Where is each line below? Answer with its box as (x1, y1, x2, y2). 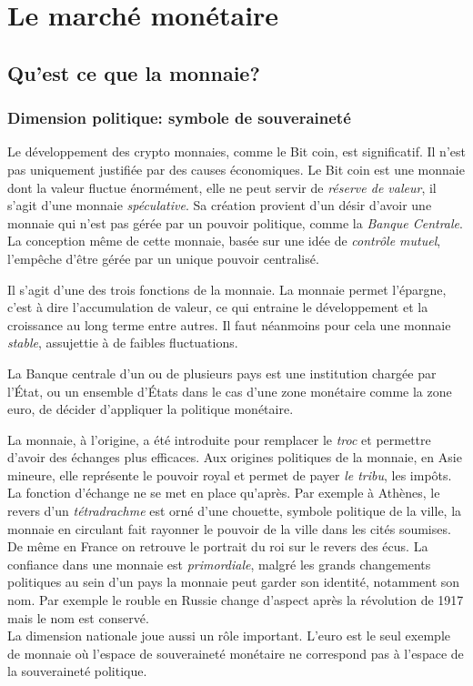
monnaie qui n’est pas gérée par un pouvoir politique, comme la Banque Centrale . (7, 213, 463, 232)
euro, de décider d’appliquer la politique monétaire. (7, 399, 294, 419)
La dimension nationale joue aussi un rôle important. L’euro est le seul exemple (7, 626, 450, 645)
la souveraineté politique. (7, 661, 147, 681)
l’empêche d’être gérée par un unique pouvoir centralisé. (7, 248, 319, 267)
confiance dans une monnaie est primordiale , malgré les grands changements (7, 554, 431, 573)
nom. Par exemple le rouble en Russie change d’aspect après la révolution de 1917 (7, 590, 464, 610)
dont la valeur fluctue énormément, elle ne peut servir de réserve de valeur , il (7, 177, 437, 197)
